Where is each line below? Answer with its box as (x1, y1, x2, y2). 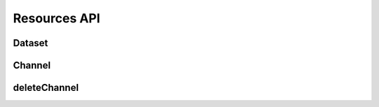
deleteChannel (13, 82, 79, 94)
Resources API (13, 10, 101, 26)
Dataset (13, 37, 48, 49)
